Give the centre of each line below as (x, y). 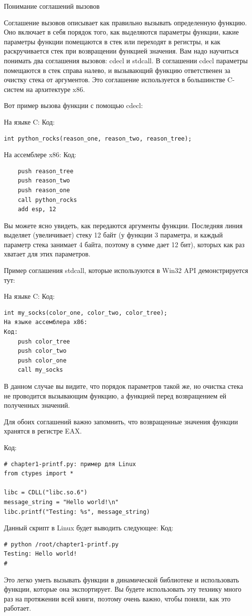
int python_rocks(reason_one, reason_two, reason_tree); (98, 138)
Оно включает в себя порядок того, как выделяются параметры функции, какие (121, 32)
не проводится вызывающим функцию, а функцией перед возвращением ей (115, 395)
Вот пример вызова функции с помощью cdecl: (74, 105)
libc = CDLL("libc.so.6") (46, 493)
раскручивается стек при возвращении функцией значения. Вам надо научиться (121, 51)
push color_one (42, 360)
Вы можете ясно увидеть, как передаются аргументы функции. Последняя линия (123, 225)
